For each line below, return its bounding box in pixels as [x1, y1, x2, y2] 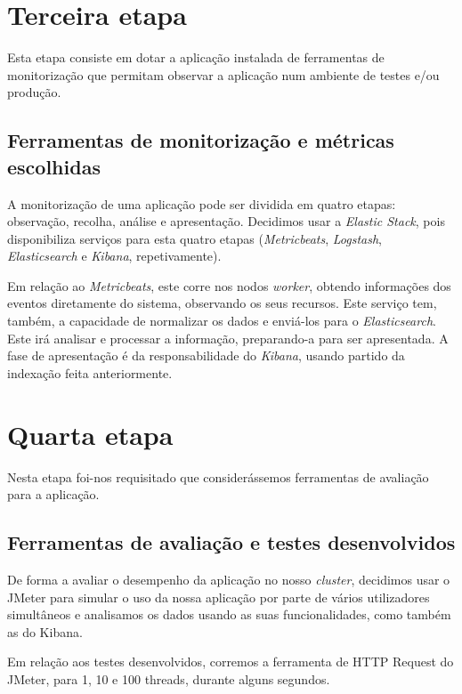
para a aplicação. [7, 485, 100, 504]
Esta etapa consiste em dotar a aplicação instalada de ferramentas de [7, 48, 385, 67]
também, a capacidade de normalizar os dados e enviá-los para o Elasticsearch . [7, 311, 436, 330]
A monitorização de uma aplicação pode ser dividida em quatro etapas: [7, 194, 396, 213]
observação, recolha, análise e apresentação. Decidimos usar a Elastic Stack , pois [7, 212, 445, 230]
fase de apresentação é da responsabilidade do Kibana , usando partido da [7, 346, 405, 365]
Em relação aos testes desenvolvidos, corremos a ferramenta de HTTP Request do [7, 652, 454, 671]
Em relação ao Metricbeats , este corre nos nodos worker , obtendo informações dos [7, 276, 451, 295]
